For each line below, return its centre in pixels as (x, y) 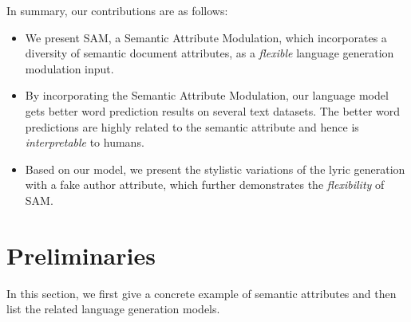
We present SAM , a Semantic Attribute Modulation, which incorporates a (206, 37)
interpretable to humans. (85, 142)
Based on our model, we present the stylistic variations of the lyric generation (215, 169)
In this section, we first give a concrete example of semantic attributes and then (202, 293)
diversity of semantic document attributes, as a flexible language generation (209, 53)
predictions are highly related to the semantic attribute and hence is (192, 126)
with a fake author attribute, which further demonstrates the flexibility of (205, 185)
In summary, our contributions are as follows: (117, 10)
